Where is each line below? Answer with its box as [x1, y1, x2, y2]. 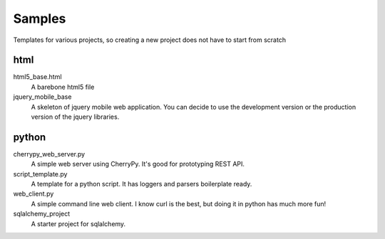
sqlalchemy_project [13, 210, 71, 218]
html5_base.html [13, 73, 62, 81]
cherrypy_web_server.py [13, 149, 86, 158]
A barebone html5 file [31, 83, 95, 91]
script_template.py [13, 169, 68, 178]
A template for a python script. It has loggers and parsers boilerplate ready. [31, 180, 252, 188]
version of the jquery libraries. [31, 112, 120, 121]
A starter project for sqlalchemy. [31, 219, 126, 228]
